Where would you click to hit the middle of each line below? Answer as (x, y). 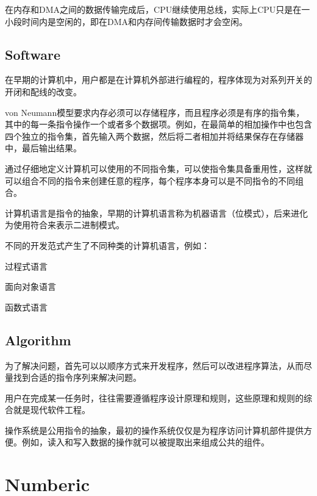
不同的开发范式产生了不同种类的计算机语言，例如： (107, 245)
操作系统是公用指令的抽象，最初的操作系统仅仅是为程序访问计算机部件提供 (154, 430)
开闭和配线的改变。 (43, 91)
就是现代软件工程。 (52, 410)
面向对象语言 (30, 286)
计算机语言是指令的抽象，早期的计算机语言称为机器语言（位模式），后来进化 (156, 213)
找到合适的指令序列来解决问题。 (77, 377)
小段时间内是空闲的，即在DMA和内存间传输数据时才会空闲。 (126, 21)
